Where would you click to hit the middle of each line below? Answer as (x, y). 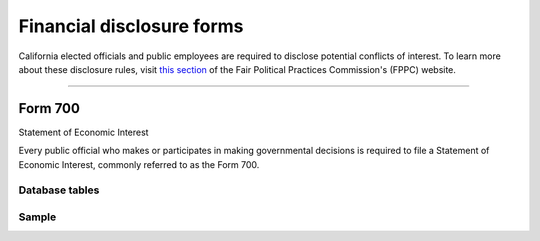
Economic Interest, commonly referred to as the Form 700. (139, 164)
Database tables (59, 190)
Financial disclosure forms (131, 26)
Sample (37, 217)
